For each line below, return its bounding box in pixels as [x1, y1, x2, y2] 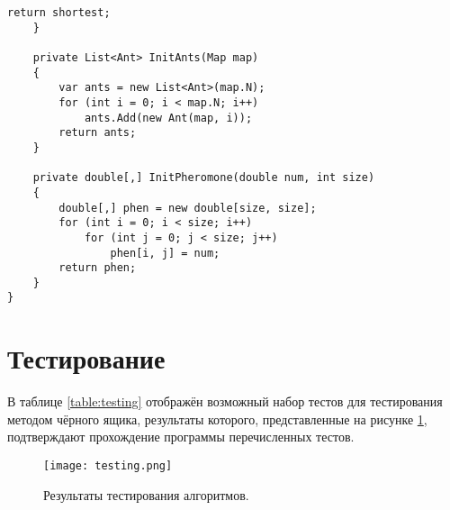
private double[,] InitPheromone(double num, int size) [32, 171, 375, 185]
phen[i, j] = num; [110, 246, 220, 260]
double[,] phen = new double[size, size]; [58, 201, 317, 214]
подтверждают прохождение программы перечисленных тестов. [7, 427, 355, 446]
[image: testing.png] [43, 460, 173, 473]
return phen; [58, 261, 137, 275]
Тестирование [7, 340, 166, 377]
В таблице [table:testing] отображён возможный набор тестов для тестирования [7, 392, 443, 411]
